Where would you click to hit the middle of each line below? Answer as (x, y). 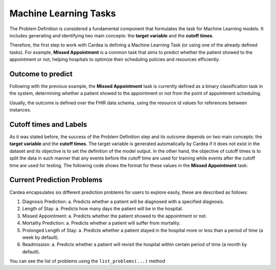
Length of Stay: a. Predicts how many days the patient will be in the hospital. (103, 209)
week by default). (41, 237)
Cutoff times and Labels (48, 125)
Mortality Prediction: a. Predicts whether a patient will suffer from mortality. (101, 223)
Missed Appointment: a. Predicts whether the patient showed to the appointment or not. (114, 216)
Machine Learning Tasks (63, 13)
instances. (20, 110)
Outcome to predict (41, 74)
